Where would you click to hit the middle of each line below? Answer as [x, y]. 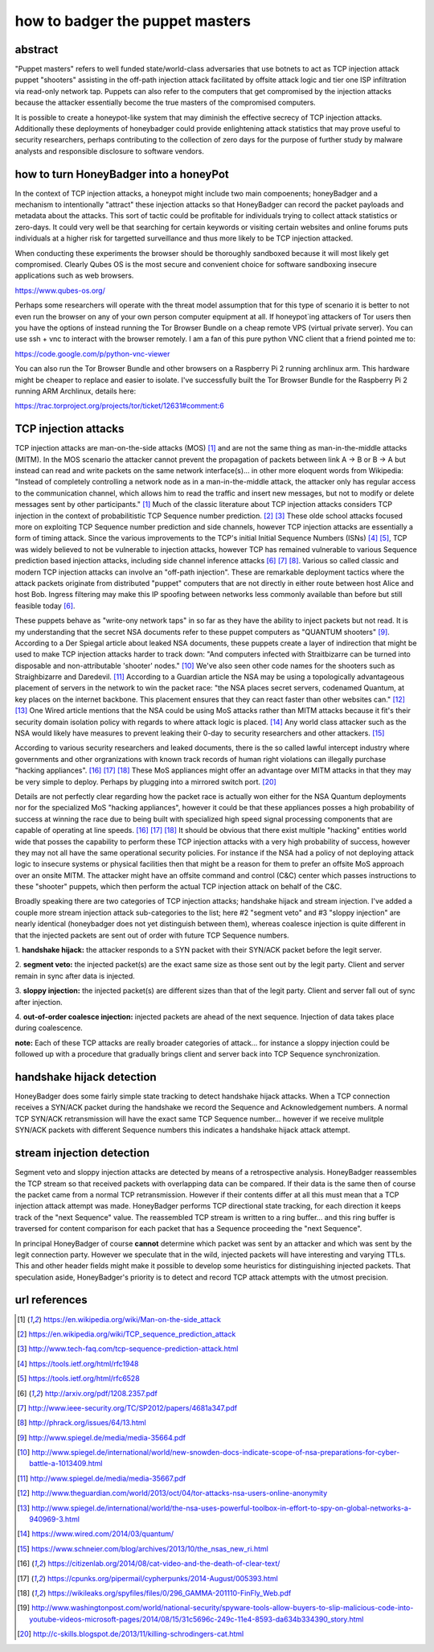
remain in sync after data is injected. [75, 976]
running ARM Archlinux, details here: [76, 391]
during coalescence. [49, 1028]
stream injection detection [82, 1154]
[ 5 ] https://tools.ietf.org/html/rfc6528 [78, 1378]
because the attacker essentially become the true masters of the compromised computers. [166, 103]
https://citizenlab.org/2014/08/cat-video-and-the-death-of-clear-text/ [164, 1563]
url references [51, 1300]
